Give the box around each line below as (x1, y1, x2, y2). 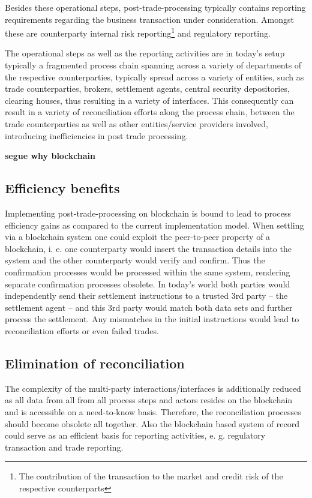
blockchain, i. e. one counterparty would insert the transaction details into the (5, 242, 292, 254)
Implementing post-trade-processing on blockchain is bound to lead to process (5, 206, 291, 219)
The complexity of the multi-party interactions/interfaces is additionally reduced (5, 382, 301, 394)
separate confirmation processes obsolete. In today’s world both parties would (5, 277, 290, 290)
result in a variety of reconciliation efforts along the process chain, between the (5, 106, 295, 118)
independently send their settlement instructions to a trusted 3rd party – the (5, 289, 288, 302)
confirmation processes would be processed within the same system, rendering (5, 265, 290, 278)
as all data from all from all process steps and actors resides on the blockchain (5, 394, 293, 406)
